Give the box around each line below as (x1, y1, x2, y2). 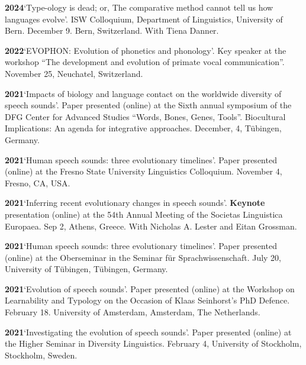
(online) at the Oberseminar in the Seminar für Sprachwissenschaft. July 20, (5, 251, 282, 263)
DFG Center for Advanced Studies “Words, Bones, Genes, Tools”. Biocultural (5, 110, 286, 122)
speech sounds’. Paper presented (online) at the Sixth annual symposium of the (5, 99, 292, 111)
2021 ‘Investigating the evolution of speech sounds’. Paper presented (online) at (5, 325, 292, 338)
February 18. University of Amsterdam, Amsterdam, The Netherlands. (5, 306, 260, 318)
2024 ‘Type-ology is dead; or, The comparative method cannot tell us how (5, 1, 273, 13)
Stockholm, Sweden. (5, 348, 78, 361)
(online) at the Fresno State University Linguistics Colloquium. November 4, (5, 165, 282, 177)
